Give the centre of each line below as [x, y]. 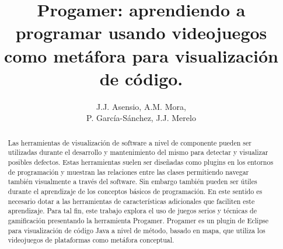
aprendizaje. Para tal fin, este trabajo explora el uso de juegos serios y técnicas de [132, 211]
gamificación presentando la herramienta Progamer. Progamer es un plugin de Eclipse [138, 220]
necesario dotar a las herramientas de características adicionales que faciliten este [131, 201]
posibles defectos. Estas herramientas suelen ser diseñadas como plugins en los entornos [141, 162]
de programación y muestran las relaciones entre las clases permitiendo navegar [128, 172]
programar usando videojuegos [141, 32]
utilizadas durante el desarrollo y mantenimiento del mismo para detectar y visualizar [138, 152]
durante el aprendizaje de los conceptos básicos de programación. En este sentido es [135, 191]
